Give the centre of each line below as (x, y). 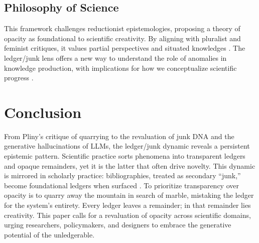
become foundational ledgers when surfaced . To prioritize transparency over (121, 185)
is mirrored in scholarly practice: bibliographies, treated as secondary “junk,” (122, 175)
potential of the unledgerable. (49, 234)
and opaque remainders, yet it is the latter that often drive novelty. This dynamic (130, 165)
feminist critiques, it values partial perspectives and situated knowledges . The (125, 48)
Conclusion (43, 112)
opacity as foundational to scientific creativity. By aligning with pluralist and (122, 38)
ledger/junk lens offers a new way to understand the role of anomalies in (115, 57)
